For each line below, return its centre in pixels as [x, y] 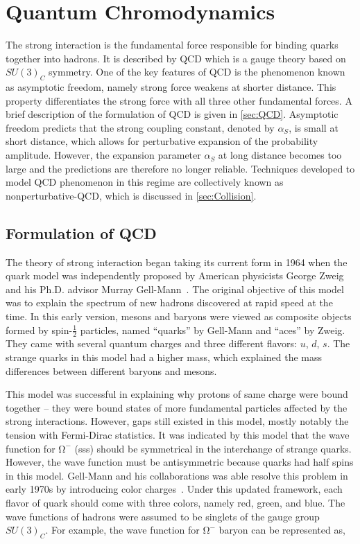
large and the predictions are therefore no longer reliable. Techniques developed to [180, 168]
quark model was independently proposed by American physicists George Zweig [175, 275]
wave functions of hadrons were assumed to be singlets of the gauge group [163, 516]
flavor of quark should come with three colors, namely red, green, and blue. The [175, 502]
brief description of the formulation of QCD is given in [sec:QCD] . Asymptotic [172, 114]
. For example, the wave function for [122, 530]
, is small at [314, 127]
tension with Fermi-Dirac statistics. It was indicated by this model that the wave [178, 435]
